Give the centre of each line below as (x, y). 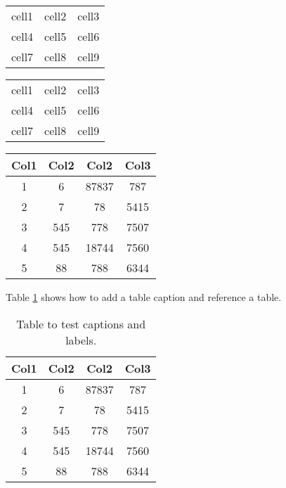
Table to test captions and (81, 323)
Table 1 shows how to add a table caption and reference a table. (144, 297)
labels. (81, 340)
